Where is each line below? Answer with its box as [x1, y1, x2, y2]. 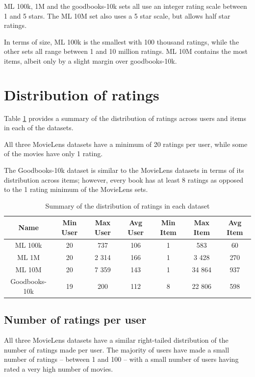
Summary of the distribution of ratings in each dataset [45, 200, 210, 211]
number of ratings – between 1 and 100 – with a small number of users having [4, 354, 239, 364]
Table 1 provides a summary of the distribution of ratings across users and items [4, 113, 247, 123]
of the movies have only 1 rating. [4, 148, 103, 159]
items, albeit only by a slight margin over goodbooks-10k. [4, 55, 177, 66]
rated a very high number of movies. [4, 364, 113, 374]
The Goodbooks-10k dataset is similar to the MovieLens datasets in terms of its [4, 165, 244, 175]
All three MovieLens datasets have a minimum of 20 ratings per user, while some [4, 139, 248, 149]
